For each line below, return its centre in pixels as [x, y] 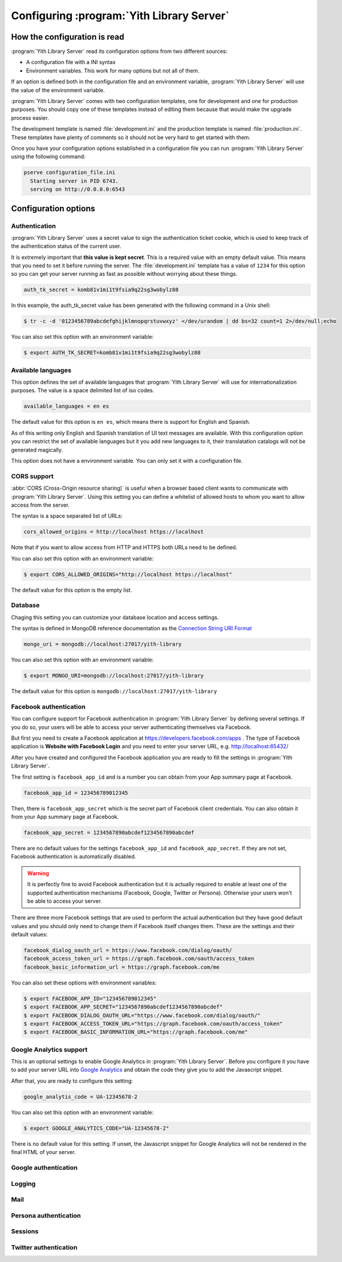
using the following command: [49, 156]
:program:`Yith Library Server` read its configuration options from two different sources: [119, 52]
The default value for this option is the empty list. [72, 590]
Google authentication [44, 1167]
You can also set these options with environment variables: [84, 983]
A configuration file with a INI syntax [71, 62]
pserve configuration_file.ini [70, 173]
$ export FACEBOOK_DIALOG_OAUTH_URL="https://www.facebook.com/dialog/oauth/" [142, 1015]
